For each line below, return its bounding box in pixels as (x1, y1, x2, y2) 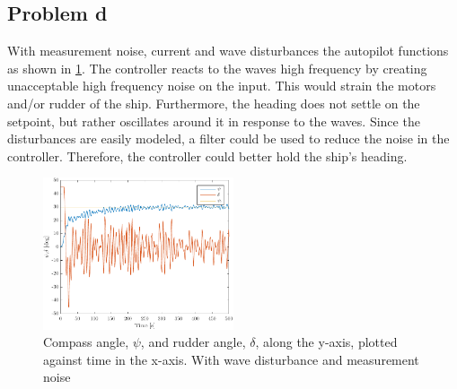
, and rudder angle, (140, 333, 246, 351)
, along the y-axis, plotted (255, 333, 398, 351)
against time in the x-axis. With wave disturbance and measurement (43, 350, 419, 368)
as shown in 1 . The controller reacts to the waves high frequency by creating (7, 58, 427, 77)
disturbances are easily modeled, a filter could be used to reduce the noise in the (7, 129, 450, 148)
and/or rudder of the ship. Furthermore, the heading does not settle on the (7, 93, 420, 112)
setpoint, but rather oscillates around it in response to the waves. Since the (7, 111, 420, 130)
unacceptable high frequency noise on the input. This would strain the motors (7, 76, 436, 95)
